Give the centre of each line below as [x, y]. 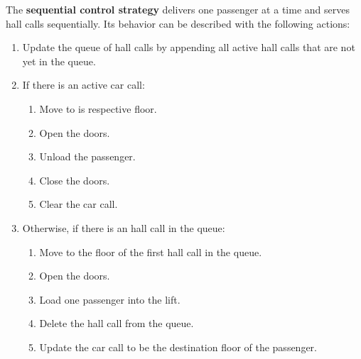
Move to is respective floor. [98, 108]
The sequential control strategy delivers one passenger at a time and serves [178, 9]
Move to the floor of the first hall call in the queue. [151, 252]
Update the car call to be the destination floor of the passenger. [178, 347]
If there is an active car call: [83, 85]
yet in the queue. [59, 61]
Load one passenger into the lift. [110, 299]
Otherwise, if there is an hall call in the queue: [124, 227]
